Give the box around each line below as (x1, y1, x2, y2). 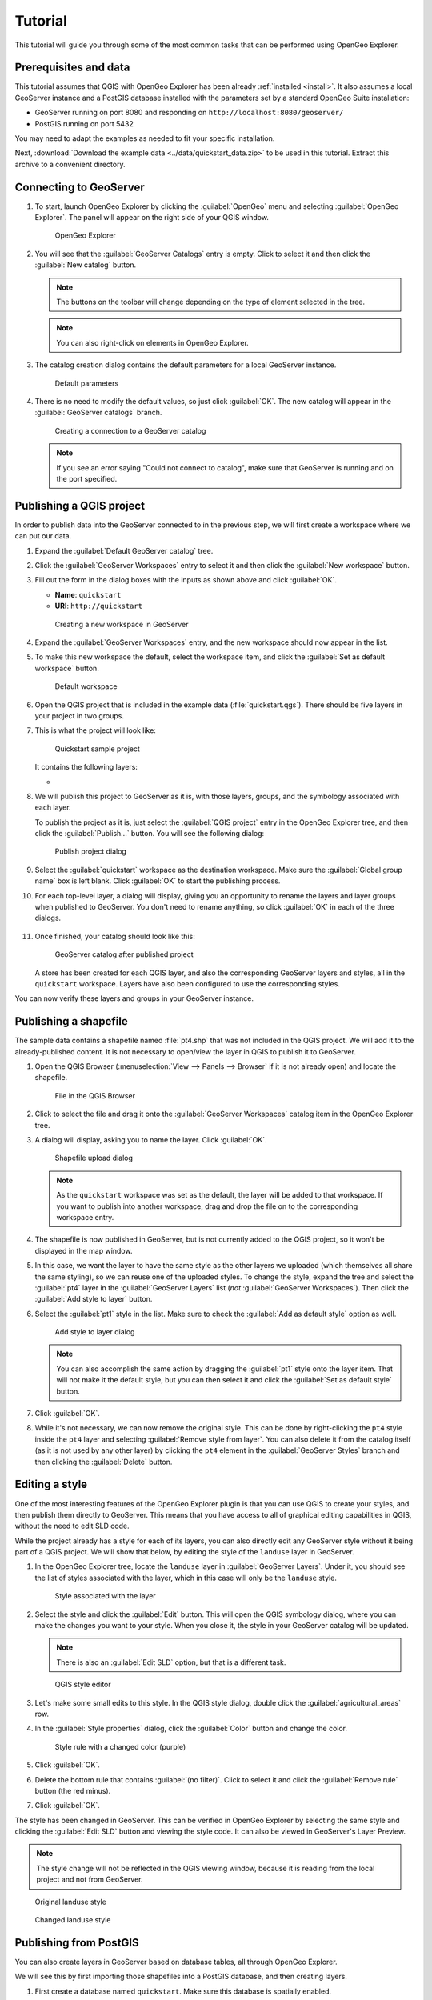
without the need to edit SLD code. (14, 1521, 130, 1531)
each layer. (34, 802, 71, 812)
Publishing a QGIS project (14, 498, 146, 512)
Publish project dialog (54, 846, 127, 856)
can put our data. (14, 531, 72, 541)
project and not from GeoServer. (36, 1874, 143, 1884)
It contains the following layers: (34, 762, 138, 772)
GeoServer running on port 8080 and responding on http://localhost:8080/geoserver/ (34, 108, 344, 118)
